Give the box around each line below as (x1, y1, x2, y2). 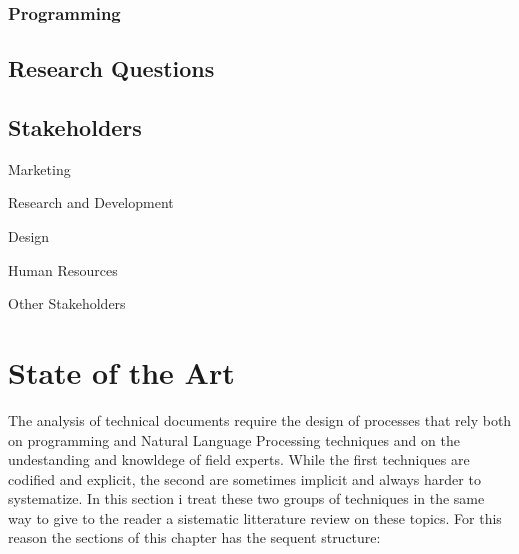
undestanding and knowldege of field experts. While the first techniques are (8, 449, 470, 470)
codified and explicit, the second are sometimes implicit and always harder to (8, 468, 481, 489)
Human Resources (8, 259, 118, 280)
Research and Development (8, 192, 174, 213)
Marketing (8, 158, 71, 179)
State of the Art (8, 351, 235, 392)
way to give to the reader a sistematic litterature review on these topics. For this (8, 507, 502, 528)
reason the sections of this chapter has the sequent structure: (8, 527, 381, 548)
